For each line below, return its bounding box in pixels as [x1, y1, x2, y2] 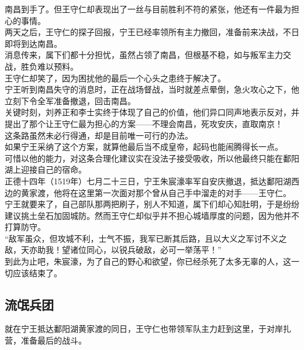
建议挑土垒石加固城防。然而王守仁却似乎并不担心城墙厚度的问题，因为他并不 [5, 209, 299, 221]
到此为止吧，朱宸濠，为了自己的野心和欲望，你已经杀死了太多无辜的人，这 [5, 255, 291, 267]
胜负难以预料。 [20, 60, 78, 72]
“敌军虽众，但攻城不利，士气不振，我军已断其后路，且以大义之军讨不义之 [5, 232, 287, 244]
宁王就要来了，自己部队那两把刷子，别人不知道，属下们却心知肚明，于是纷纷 [5, 198, 299, 210]
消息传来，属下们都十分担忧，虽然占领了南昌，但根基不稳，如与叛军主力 [5, 49, 283, 61]
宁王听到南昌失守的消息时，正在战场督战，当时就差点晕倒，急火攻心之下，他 [5, 83, 299, 95]
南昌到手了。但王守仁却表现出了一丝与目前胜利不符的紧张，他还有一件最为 [5, 3, 291, 15]
